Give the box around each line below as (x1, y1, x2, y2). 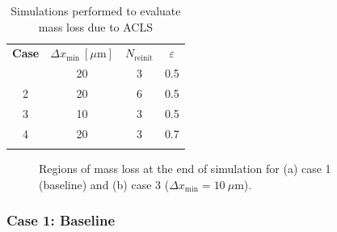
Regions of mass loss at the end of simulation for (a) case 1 (39, 160, 331, 177)
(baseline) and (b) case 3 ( (39, 175, 170, 192)
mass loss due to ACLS (38, 18, 154, 35)
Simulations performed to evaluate (11, 2, 181, 19)
